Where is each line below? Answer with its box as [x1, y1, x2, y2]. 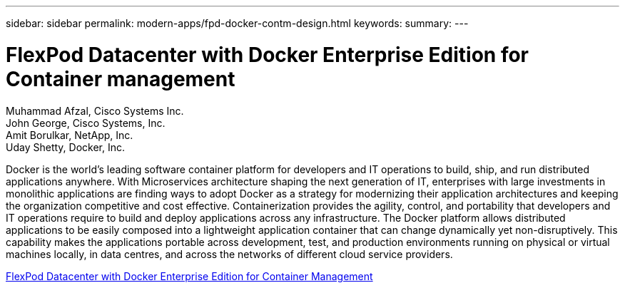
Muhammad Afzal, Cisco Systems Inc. [6, 104, 184, 117]
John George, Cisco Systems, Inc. [6, 116, 166, 129]
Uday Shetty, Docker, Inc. [6, 140, 125, 153]
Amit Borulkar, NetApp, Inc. [6, 128, 133, 141]
